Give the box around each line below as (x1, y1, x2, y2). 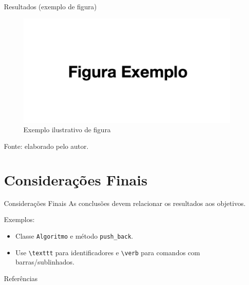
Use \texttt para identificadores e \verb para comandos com (15, 247, 200, 257)
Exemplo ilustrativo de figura (23, 124, 111, 135)
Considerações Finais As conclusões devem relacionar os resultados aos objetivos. (4, 198, 246, 208)
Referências (4, 273, 38, 283)
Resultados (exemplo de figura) (4, 1, 97, 11)
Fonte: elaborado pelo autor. (4, 141, 89, 151)
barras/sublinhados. (15, 257, 75, 267)
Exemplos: (4, 214, 35, 224)
